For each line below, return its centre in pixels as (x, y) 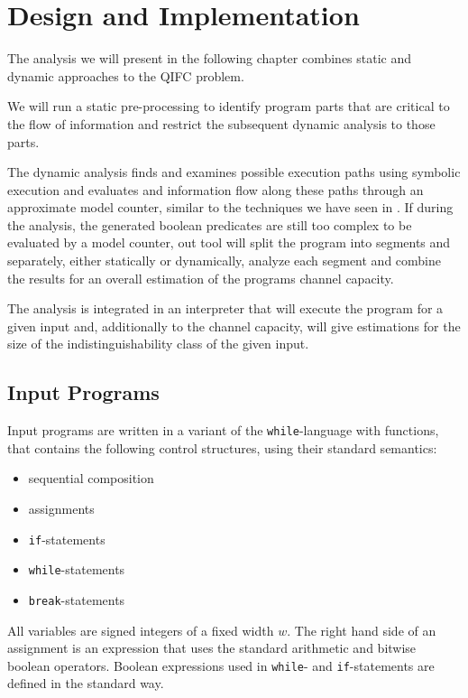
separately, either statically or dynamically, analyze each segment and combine (224, 261)
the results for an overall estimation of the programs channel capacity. (201, 278)
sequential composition (91, 478)
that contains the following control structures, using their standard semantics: (222, 447)
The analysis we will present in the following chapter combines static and (210, 58)
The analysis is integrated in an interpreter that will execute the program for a (225, 308)
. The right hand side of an (362, 630)
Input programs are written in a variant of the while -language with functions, (223, 430)
